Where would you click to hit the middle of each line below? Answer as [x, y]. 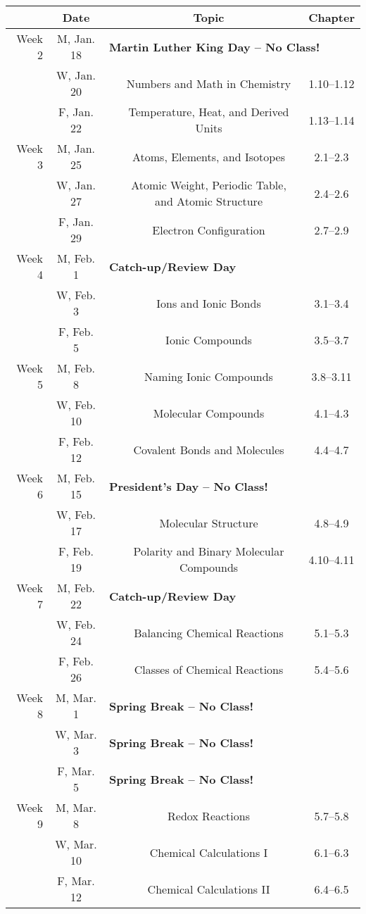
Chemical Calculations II [209, 889]
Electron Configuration [209, 230]
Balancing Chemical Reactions [209, 632]
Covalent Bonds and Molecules [209, 449]
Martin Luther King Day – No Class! [214, 46]
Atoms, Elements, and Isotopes [209, 156]
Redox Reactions [209, 815]
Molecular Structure [209, 522]
